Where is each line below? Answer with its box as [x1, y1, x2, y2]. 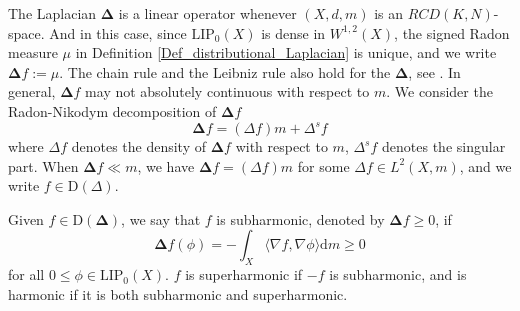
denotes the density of [71, 136, 207, 157]
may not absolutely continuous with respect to [85, 81, 370, 102]
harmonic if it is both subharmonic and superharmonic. [8, 283, 348, 304]
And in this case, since [49, 22, 187, 43]
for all [8, 264, 45, 285]
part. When [8, 155, 79, 176]
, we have [137, 155, 195, 176]
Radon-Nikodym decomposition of [8, 100, 217, 121]
